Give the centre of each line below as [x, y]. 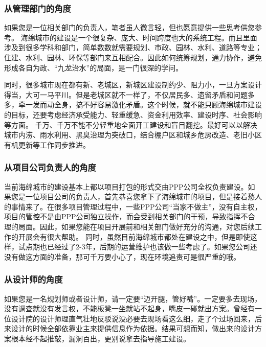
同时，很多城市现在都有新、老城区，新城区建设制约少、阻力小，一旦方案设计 [133, 85]
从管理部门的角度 [38, 8]
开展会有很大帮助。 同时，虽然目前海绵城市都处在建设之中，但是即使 [134, 236]
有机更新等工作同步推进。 [47, 144]
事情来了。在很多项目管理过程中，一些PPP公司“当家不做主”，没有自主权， [136, 206]
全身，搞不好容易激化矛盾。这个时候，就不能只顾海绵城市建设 [158, 105]
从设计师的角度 [34, 279]
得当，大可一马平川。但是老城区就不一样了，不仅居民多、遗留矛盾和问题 [126, 94]
